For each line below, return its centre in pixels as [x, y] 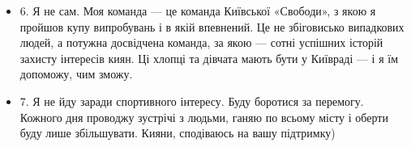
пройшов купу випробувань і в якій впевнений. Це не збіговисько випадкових [212, 26]
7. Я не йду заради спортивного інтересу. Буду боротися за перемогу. [192, 101]
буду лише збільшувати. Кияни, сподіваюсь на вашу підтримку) [178, 133]
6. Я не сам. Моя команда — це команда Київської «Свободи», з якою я [198, 10]
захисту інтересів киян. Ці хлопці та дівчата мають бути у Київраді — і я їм [209, 58]
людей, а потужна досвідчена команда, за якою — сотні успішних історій [201, 42]
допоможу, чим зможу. [76, 74]
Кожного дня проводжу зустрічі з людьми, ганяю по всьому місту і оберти [204, 117]
